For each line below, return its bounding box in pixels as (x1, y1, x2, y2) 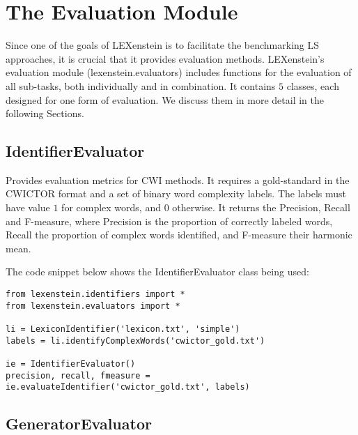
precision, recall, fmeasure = (6, 370, 150, 381)
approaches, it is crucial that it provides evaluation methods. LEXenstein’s (6, 51, 325, 66)
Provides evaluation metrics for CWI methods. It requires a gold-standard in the (6, 172, 350, 187)
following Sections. (6, 106, 84, 121)
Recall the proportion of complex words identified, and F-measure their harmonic (6, 227, 352, 242)
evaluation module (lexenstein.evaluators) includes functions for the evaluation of (6, 65, 352, 79)
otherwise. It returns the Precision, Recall (172, 200, 350, 215)
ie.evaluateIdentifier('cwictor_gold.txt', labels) (6, 382, 250, 392)
